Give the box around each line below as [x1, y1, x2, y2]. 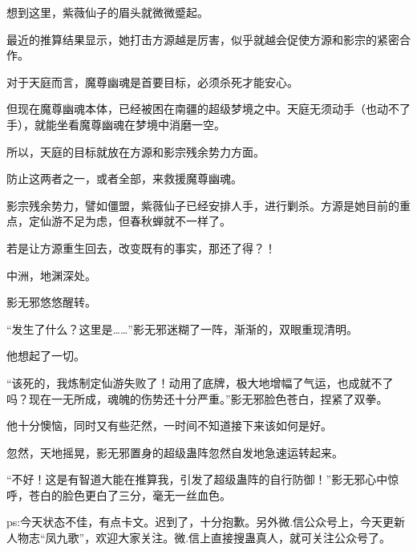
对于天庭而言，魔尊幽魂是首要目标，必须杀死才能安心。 [6, 73, 298, 90]
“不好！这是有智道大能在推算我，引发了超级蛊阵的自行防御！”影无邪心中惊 [6, 471, 399, 488]
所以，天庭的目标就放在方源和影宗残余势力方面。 [6, 143, 265, 160]
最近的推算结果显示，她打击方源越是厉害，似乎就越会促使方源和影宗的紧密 [6, 30, 399, 47]
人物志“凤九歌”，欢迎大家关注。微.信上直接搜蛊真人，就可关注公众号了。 [6, 529, 391, 546]
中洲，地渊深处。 [6, 266, 96, 283]
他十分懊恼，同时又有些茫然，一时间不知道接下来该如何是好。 [6, 417, 332, 434]
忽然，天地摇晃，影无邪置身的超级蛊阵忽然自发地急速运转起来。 [6, 444, 343, 460]
